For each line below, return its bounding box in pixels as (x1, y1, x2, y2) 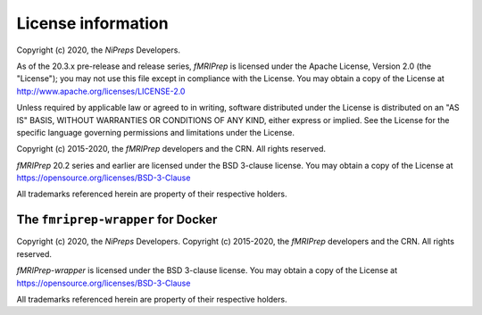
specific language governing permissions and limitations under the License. (16, 127, 295, 137)
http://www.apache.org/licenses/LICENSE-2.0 (16, 86, 186, 96)
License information (16, 13, 169, 33)
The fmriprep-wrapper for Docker (16, 212, 218, 228)
